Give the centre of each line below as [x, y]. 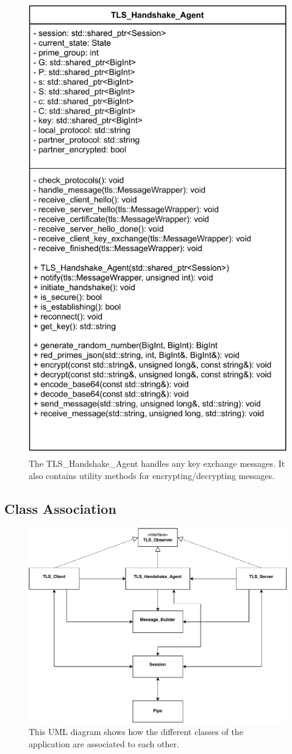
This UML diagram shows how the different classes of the [136, 732]
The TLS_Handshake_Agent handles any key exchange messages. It [157, 463]
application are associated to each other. [104, 743]
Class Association [60, 508]
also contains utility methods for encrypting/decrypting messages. [152, 475]
